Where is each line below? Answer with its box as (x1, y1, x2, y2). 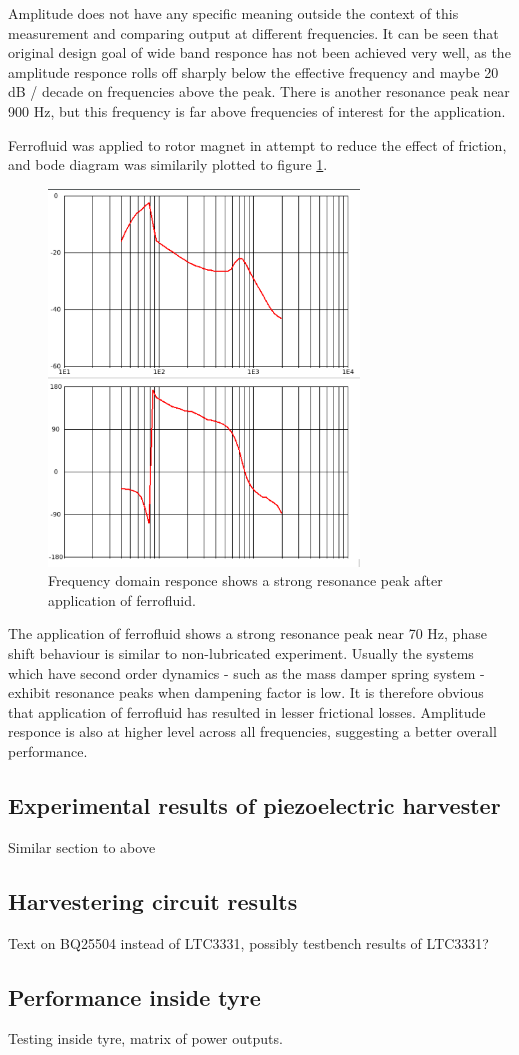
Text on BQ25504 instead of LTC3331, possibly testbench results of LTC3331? (8, 932, 489, 953)
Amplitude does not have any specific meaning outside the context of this (8, 3, 459, 23)
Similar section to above (8, 836, 156, 857)
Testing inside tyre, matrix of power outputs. (8, 1028, 283, 1049)
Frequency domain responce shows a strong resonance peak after (48, 570, 443, 591)
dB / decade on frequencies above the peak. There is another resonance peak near (8, 81, 510, 102)
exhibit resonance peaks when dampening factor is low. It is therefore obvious (8, 682, 484, 703)
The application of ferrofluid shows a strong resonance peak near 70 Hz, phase (8, 623, 487, 644)
